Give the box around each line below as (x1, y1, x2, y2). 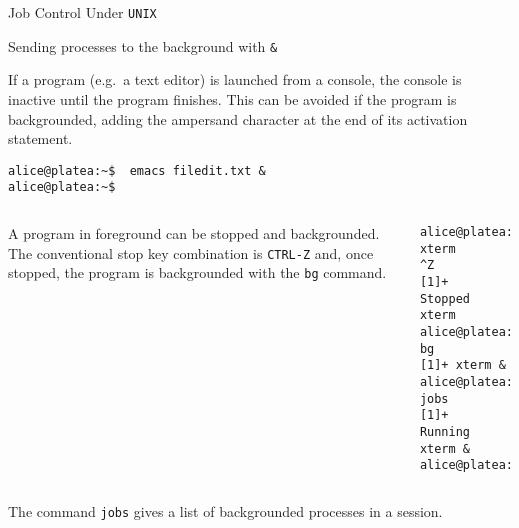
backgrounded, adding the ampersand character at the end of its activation (8, 108, 468, 129)
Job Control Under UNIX (8, 2, 157, 22)
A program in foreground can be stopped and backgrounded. (8, 223, 380, 243)
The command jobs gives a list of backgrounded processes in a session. (8, 500, 443, 521)
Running (419, 424, 471, 439)
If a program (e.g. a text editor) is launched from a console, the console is (8, 69, 462, 90)
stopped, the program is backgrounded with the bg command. (8, 262, 387, 283)
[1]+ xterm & (419, 358, 506, 373)
